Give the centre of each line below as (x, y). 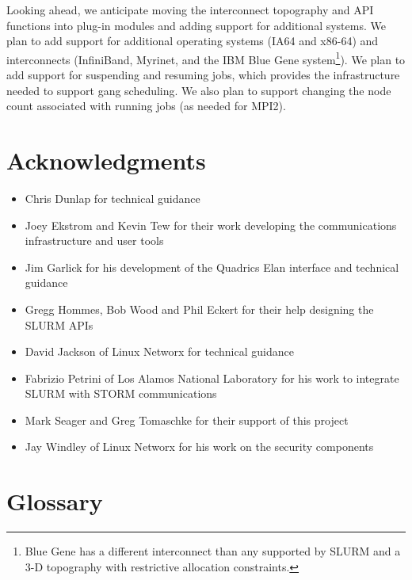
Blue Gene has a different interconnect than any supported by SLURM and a (213, 551)
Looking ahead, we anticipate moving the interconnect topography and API (190, 10)
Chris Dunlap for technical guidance (113, 198)
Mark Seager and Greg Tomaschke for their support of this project (187, 420)
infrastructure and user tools (94, 240)
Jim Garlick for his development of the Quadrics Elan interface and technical (212, 267)
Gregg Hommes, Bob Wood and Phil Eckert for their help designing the (199, 309)
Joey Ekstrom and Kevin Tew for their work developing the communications (211, 225)
